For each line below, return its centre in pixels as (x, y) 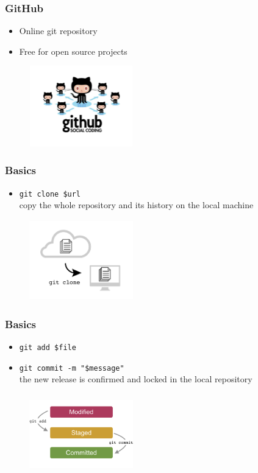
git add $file (48, 347)
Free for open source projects (73, 51)
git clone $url (50, 194)
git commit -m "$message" (72, 368)
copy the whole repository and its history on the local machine (136, 205)
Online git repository (58, 31)
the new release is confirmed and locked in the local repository (136, 379)
